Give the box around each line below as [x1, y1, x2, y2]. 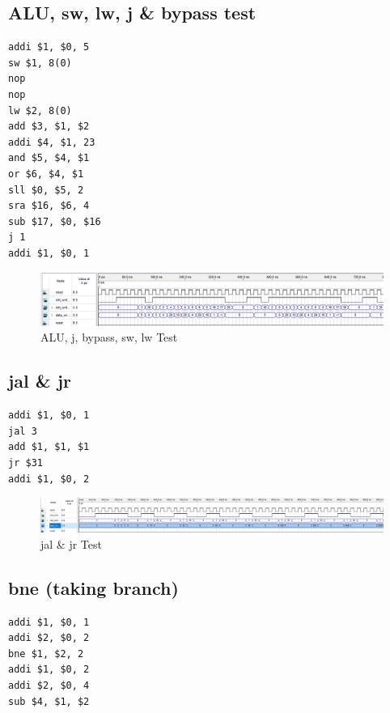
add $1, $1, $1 [8, 441, 90, 453]
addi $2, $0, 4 [8, 679, 90, 691]
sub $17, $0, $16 [8, 215, 101, 227]
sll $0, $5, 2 [8, 184, 84, 196]
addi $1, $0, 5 [8, 41, 90, 53]
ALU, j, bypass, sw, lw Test [40, 329, 178, 346]
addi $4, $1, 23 [8, 136, 95, 148]
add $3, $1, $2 [8, 121, 90, 133]
